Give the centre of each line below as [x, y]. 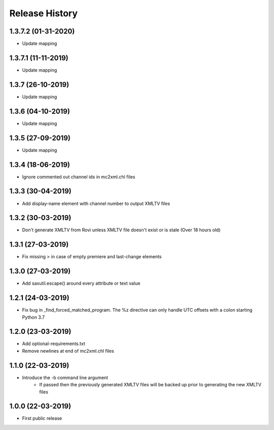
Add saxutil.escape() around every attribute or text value [81, 283]
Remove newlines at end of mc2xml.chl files [68, 351]
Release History [44, 13]
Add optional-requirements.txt [54, 344]
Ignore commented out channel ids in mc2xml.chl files [79, 177]
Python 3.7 [33, 317]
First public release [42, 418]
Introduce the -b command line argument [65, 377]
